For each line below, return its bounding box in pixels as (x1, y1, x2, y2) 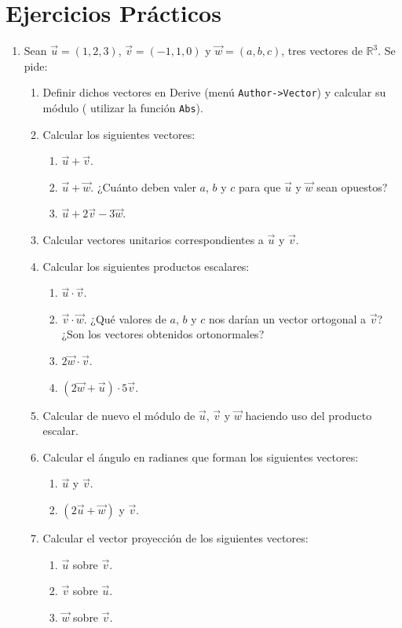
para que (239, 178, 281, 195)
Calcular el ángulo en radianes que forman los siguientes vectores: (42, 448, 359, 465)
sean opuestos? (316, 178, 388, 195)
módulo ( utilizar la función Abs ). (42, 99, 203, 115)
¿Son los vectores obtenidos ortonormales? (61, 326, 265, 342)
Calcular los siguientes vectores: (42, 126, 196, 142)
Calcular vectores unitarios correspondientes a (42, 232, 264, 247)
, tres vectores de (281, 42, 363, 59)
